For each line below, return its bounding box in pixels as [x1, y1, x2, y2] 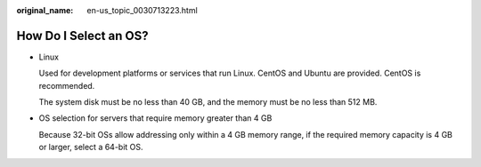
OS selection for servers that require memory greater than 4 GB [38, 113, 273, 123]
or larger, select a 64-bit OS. [38, 142, 143, 153]
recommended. [38, 80, 95, 91]
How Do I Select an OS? [16, 28, 149, 44]
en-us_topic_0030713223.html [86, 5, 198, 15]
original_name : [16, 5, 74, 15]
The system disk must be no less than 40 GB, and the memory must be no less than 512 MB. [38, 97, 378, 107]
